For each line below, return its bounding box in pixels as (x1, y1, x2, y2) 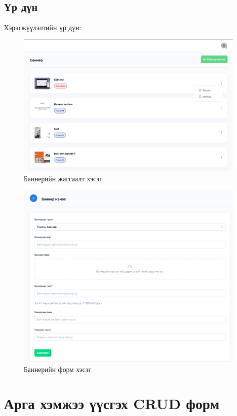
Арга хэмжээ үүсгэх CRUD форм (4, 393, 220, 413)
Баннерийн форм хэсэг (24, 364, 91, 374)
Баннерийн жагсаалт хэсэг (24, 173, 102, 183)
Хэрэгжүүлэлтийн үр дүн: (4, 22, 81, 33)
